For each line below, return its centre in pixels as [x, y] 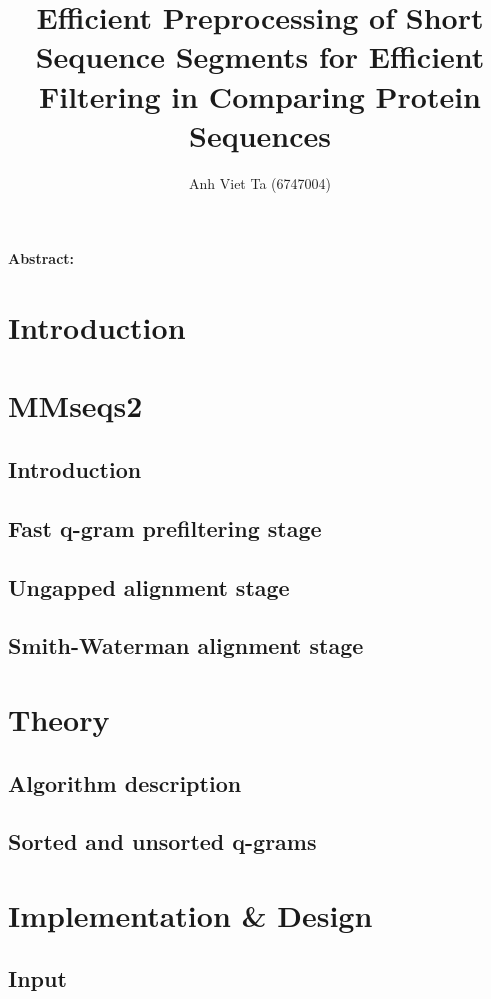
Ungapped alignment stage [149, 586]
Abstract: [41, 258]
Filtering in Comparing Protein [259, 95]
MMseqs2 [75, 405]
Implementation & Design [190, 914]
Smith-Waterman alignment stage [186, 645]
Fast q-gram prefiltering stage [165, 527]
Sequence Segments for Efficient [260, 56]
